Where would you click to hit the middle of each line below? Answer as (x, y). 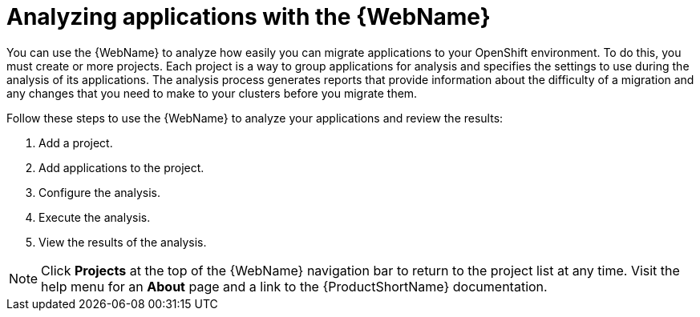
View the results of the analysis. (123, 242)
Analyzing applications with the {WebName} (249, 17)
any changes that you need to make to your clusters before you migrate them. (212, 93)
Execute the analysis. (95, 217)
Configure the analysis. (99, 192)
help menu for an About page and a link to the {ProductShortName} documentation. (294, 286)
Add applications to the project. (121, 167)
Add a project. (76, 142)
